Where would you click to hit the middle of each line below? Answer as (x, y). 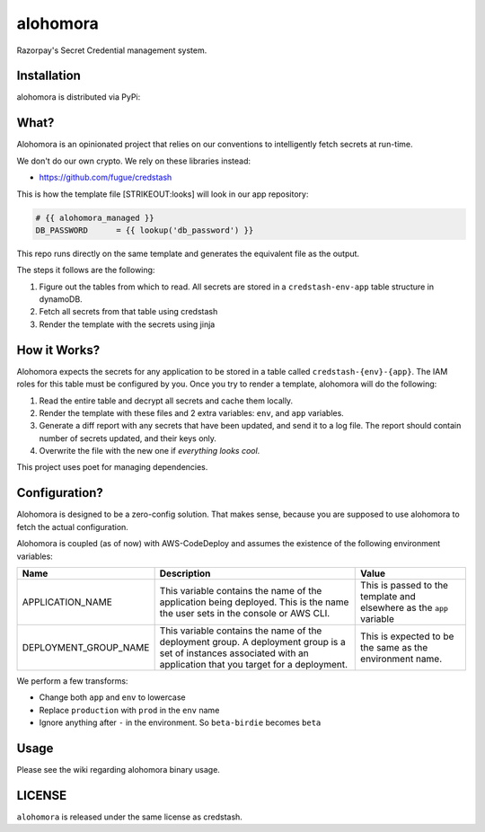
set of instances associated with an (234, 653)
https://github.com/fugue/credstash (106, 177)
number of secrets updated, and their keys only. (128, 438)
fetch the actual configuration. (73, 527)
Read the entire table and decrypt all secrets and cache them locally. (166, 401)
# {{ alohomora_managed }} (95, 217)
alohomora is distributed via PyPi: (79, 97)
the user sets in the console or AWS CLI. (245, 613)
